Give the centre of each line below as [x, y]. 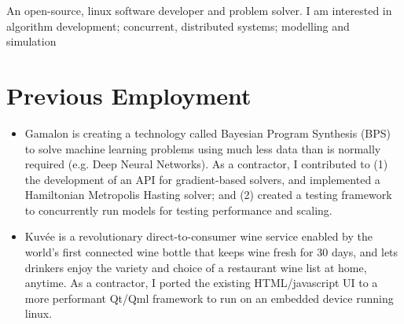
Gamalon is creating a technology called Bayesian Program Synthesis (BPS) [208, 133]
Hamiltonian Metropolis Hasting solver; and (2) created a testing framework [208, 195]
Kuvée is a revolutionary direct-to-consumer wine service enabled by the [198, 236]
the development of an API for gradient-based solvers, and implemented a [202, 179]
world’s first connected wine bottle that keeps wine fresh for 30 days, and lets [211, 252]
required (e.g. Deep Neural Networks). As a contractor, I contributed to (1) [206, 164]
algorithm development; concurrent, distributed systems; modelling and [178, 26]
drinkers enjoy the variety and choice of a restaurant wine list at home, [196, 267]
